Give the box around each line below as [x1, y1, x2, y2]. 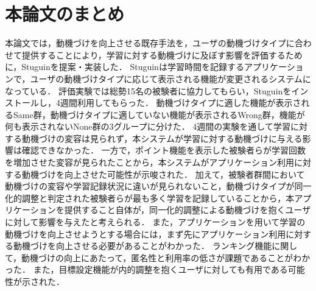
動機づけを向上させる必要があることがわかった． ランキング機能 [13, 239, 272, 252]
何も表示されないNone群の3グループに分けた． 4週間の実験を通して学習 [5, 120, 290, 133]
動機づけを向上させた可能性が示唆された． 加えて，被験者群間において [21, 167, 305, 180]
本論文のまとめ [5, 1, 125, 26]
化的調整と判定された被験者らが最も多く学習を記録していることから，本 [5, 191, 295, 204]
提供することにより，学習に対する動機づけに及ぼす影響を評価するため [21, 48, 303, 61]
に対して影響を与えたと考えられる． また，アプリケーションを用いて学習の [5, 216, 306, 228]
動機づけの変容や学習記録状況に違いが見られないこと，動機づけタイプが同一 [5, 180, 312, 192]
